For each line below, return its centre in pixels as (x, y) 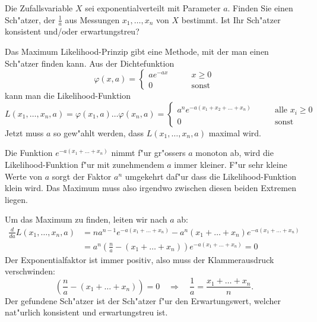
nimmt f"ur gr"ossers (148, 153)
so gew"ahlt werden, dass (99, 132)
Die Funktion (29, 153)
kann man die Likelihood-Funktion (68, 96)
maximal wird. (235, 132)
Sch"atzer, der (30, 19)
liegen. (16, 199)
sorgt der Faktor (82, 176)
